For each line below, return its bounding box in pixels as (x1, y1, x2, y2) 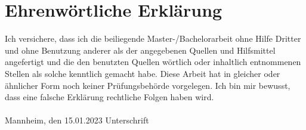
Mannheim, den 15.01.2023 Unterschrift (5, 114, 149, 126)
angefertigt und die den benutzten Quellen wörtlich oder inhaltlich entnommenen (5, 55, 301, 68)
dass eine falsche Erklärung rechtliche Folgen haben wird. (5, 91, 214, 103)
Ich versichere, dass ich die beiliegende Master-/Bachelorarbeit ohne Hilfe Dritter (5, 32, 301, 45)
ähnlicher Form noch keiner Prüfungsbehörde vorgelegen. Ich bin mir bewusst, (5, 79, 290, 91)
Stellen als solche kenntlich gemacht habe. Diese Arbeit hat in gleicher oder (5, 67, 280, 79)
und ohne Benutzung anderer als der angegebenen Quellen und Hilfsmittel (5, 44, 276, 56)
